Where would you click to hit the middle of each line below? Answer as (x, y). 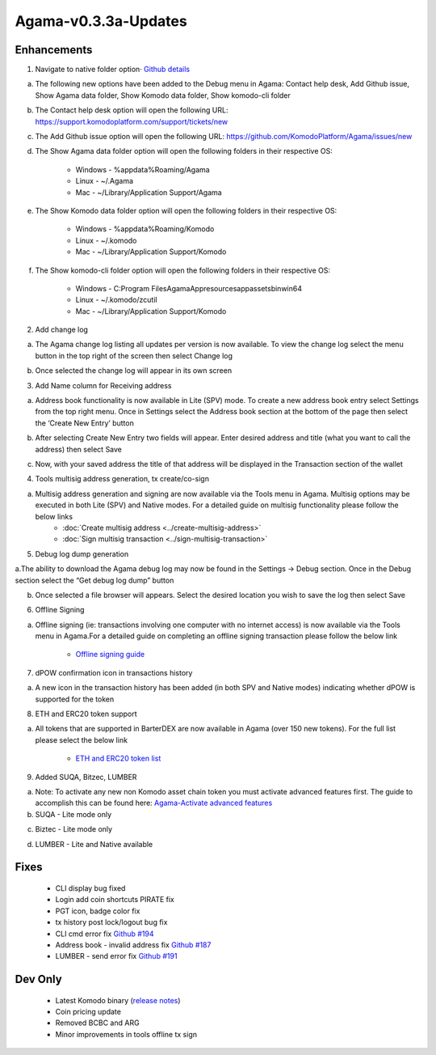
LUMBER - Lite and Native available (94, 844)
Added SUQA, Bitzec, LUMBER (86, 777)
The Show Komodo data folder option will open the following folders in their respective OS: (186, 210)
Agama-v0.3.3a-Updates (101, 21)
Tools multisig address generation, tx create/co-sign (122, 479)
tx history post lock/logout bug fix (111, 922)
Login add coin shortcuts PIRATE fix (115, 900)
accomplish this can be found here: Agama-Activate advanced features (154, 803)
